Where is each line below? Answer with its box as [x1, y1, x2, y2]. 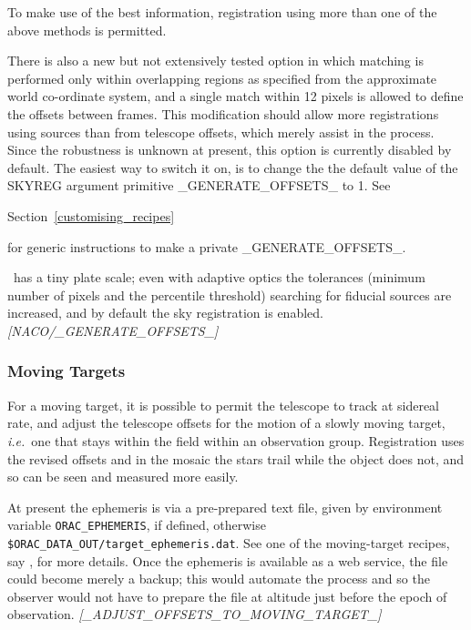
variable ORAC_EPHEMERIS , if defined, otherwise [7, 515, 266, 534]
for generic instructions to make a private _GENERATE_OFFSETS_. [7, 237, 406, 256]
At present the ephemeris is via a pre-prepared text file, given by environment [7, 497, 443, 516]
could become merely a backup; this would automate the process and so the [7, 569, 430, 588]
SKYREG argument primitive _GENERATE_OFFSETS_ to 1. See [7, 176, 391, 195]
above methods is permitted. [7, 20, 167, 39]
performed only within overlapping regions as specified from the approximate [7, 68, 437, 87]
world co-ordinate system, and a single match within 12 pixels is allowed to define [7, 86, 464, 106]
